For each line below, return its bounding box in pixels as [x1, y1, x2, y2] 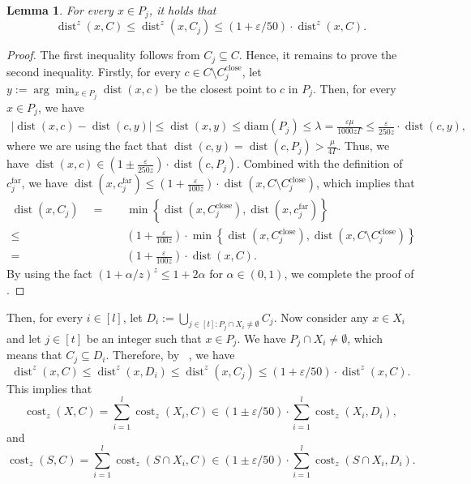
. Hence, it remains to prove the [238, 46, 397, 63]
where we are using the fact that [6, 137, 168, 154]
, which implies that [315, 174, 415, 191]
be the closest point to [165, 79, 276, 96]
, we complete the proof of [284, 265, 414, 282]
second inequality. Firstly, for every [6, 62, 181, 79]
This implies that [6, 379, 92, 396]
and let [6, 329, 41, 346]
